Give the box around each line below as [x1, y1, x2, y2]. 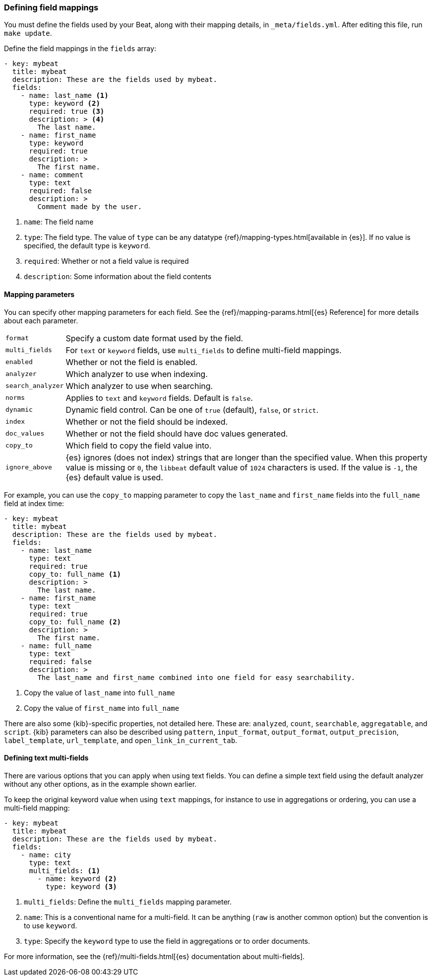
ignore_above [5, 463, 52, 471]
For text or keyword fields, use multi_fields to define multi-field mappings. [65, 345, 342, 355]
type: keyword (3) [46, 882, 117, 891]
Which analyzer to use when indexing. [65, 369, 208, 379]
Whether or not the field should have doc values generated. [65, 428, 288, 439]
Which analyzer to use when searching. [65, 380, 213, 391]
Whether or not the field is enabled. [65, 357, 198, 367]
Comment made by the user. [37, 203, 142, 211]
